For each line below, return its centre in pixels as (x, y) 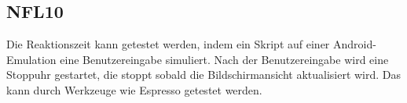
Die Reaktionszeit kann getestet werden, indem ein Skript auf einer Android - (191, 44)
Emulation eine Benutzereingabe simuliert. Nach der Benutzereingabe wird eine (198, 59)
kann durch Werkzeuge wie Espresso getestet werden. (134, 89)
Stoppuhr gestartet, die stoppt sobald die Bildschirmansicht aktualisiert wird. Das (204, 75)
